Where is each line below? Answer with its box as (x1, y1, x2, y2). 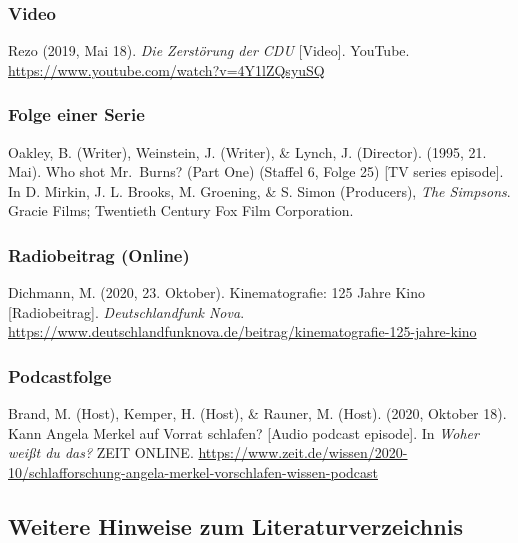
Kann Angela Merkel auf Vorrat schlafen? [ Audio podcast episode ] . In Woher (8, 422, 479, 443)
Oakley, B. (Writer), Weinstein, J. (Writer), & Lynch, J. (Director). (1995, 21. (8, 141, 487, 162)
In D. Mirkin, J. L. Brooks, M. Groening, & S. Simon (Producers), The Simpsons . (8, 180, 511, 201)
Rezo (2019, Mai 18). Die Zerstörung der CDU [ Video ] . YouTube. (8, 40, 410, 61)
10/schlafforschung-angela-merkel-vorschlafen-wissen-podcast (8, 462, 378, 482)
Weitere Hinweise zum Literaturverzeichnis (8, 510, 463, 541)
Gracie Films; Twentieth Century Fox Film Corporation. (8, 200, 354, 221)
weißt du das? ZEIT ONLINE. (8, 442, 194, 463)
